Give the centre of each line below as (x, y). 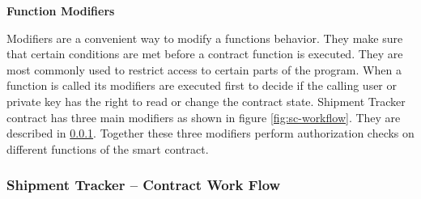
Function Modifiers (61, 11)
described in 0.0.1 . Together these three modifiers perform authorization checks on (210, 133)
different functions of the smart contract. (108, 148)
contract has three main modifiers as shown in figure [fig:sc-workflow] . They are (204, 117)
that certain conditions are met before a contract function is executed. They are (205, 54)
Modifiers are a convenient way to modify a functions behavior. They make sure (205, 38)
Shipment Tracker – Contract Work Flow (144, 185)
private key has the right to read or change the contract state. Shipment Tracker (206, 101)
